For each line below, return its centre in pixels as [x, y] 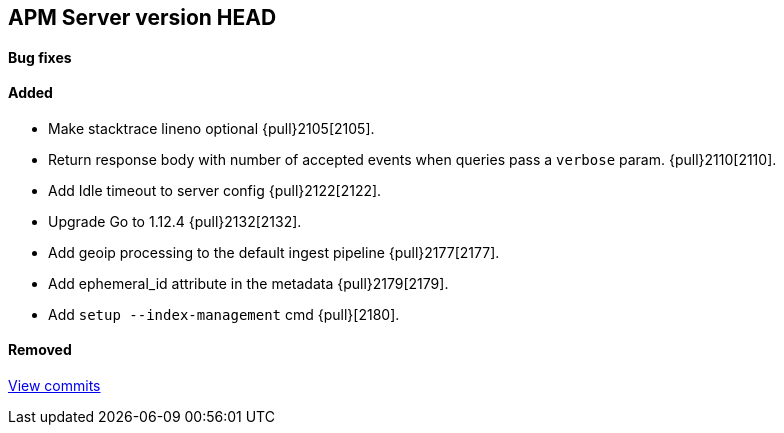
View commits [54, 386]
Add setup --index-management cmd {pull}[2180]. [224, 314]
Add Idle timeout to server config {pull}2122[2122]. [215, 190]
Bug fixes [40, 57]
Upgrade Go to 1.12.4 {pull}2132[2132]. [175, 221]
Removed [40, 350]
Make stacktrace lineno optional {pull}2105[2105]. [211, 128]
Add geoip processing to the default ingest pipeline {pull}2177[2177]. [274, 252]
